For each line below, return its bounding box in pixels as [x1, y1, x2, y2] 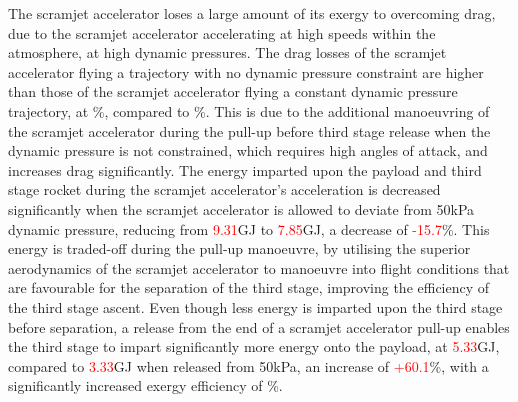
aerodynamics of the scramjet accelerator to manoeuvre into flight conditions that [8, 257, 510, 278]
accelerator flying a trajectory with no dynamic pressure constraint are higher [8, 61, 484, 82]
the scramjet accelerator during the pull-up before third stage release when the [8, 120, 491, 141]
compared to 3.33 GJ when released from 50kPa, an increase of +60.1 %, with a [8, 355, 489, 376]
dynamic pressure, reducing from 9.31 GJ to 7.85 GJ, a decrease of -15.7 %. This [8, 218, 490, 239]
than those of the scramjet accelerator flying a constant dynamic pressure [8, 81, 458, 102]
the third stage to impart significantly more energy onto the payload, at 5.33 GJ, [8, 336, 500, 357]
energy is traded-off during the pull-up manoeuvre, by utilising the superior [8, 238, 471, 259]
